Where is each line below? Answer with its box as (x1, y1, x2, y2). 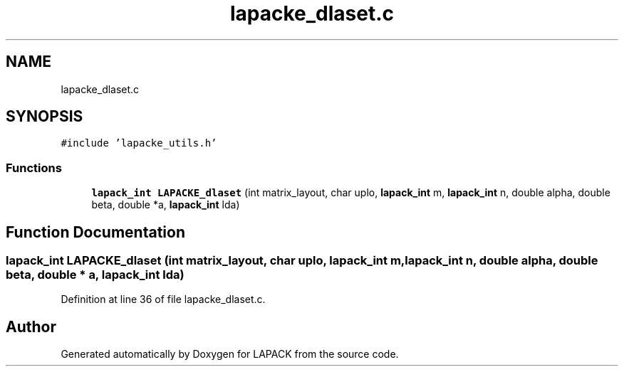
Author (6, 317, 56, 336)
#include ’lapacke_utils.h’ (61, 137, 217, 149)
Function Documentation (6, 223, 185, 241)
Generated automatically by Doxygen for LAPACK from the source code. (61, 348, 399, 361)
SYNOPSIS (6, 107, 83, 126)
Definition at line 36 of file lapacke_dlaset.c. (61, 293, 266, 306)
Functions (6, 160, 62, 175)
